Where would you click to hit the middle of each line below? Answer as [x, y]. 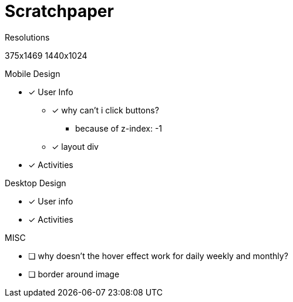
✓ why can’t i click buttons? [105, 110]
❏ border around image [74, 274]
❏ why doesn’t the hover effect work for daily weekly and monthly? [158, 256]
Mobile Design [33, 73]
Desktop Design [36, 183]
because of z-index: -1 [119, 128]
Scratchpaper [59, 11]
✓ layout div [75, 146]
